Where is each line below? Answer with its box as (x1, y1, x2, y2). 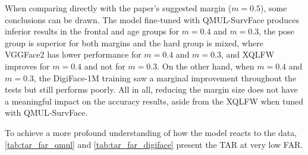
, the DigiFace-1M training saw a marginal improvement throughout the (33, 71, 297, 84)
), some (260, 2, 287, 14)
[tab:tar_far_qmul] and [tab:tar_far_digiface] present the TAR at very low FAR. (5, 138, 303, 150)
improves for (5, 59, 50, 72)
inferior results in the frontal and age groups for (5, 25, 179, 37)
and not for (84, 59, 125, 72)
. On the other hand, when (157, 59, 254, 72)
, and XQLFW (221, 48, 275, 61)
